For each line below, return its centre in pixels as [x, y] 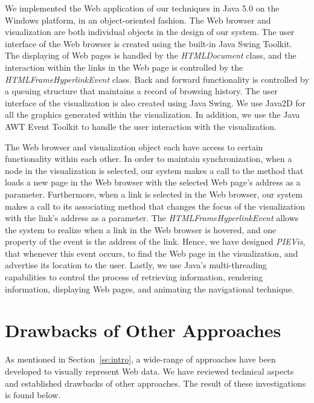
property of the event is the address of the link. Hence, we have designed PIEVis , [155, 241]
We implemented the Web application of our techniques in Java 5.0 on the [142, 8]
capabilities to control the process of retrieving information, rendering [134, 277]
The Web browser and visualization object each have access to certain [134, 147]
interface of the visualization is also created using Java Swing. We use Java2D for [155, 102]
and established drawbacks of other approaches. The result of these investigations [155, 383]
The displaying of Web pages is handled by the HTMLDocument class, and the [151, 55]
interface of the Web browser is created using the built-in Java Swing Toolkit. [149, 43]
